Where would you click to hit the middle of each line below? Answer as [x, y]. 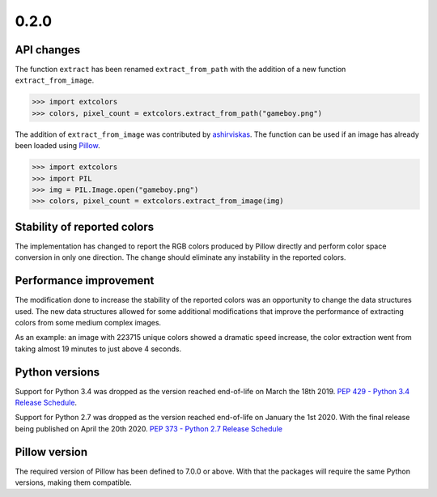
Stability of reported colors [84, 227]
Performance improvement [85, 280]
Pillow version [51, 452]
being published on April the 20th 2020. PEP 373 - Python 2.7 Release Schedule [149, 428]
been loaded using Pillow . [57, 146]
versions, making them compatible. [74, 482]
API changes [48, 50]
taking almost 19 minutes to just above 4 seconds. [98, 349]
